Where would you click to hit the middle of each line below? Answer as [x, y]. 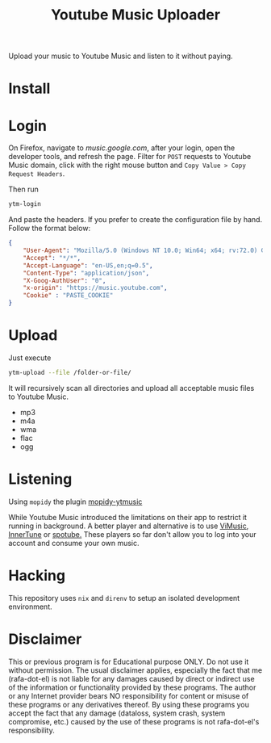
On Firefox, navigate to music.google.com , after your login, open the [122, 148]
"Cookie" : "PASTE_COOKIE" [68, 296]
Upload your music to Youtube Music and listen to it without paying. [121, 56]
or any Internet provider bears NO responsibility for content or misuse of [129, 695]
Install [29, 88]
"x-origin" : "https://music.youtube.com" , [95, 288]
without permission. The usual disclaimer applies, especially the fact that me [135, 670]
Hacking [37, 576]
